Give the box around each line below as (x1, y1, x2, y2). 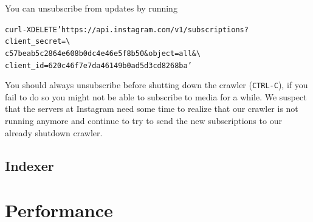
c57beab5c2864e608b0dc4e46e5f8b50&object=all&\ (5, 49, 201, 58)
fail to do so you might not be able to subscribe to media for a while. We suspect (5, 90, 307, 103)
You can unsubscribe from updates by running (5, 2, 177, 14)
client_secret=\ (5, 37, 71, 46)
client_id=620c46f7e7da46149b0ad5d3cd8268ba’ (5, 61, 192, 70)
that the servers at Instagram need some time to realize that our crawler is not (5, 102, 298, 115)
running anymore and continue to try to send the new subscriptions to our (5, 114, 282, 127)
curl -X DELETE (5, 25, 57, 34)
